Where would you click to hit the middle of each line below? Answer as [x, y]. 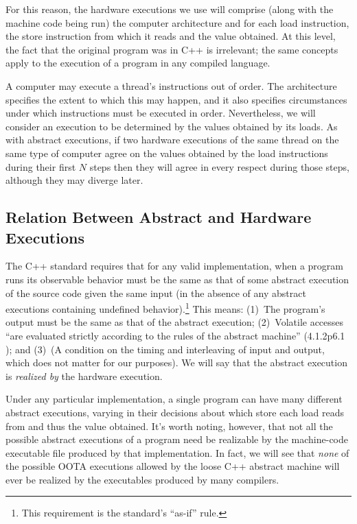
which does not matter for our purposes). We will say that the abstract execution [176, 362]
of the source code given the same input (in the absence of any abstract [156, 293]
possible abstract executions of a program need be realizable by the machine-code [177, 439]
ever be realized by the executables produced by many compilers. [142, 479]
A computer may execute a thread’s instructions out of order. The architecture [171, 85]
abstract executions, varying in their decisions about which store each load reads [175, 412]
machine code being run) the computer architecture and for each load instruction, [177, 22]
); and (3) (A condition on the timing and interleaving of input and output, [165, 349]
